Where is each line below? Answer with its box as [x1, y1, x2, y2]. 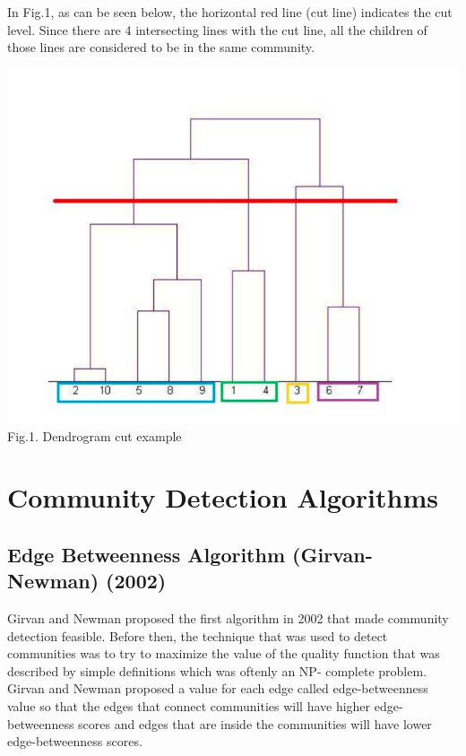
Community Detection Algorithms [7, 479, 438, 516]
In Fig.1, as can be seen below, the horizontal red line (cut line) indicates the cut [7, 3, 453, 21]
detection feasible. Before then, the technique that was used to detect [7, 626, 388, 645]
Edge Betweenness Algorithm [7, 540, 286, 568]
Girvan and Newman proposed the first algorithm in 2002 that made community [7, 609, 449, 628]
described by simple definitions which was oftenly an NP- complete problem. [7, 661, 427, 680]
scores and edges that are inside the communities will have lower [78, 714, 432, 733]
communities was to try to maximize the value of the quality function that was [7, 644, 440, 663]
